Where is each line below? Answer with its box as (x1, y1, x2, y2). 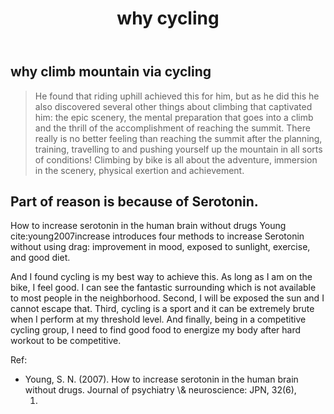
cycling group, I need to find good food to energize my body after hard (10, 324, 302, 336)
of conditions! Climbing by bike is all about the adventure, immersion (34, 153, 318, 166)
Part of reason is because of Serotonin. (10, 193, 259, 210)
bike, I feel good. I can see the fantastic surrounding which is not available (10, 282, 317, 294)
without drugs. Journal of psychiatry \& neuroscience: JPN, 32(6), (24, 384, 297, 396)
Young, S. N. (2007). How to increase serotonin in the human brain (24, 373, 299, 386)
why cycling (116, 7, 220, 30)
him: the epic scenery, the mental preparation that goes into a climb (34, 111, 314, 123)
